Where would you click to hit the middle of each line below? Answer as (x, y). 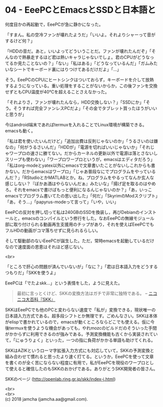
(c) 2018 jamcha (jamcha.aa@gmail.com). (47, 399)
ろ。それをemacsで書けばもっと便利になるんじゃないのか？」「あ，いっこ (79, 190)
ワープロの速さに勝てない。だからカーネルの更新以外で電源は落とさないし (83, 153)
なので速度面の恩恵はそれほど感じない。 (45, 247)
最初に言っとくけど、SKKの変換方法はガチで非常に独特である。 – (82, 293)
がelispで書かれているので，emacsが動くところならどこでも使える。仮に (78, 322)
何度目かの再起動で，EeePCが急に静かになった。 (54, 24)
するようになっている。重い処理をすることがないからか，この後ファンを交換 (81, 86)
